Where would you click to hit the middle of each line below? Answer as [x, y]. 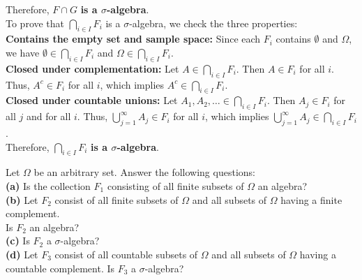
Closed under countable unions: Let [92, 100]
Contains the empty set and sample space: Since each [133, 39]
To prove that [35, 23]
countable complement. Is [60, 268]
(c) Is [18, 241]
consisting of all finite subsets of [175, 185]
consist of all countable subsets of [126, 254]
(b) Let [22, 199]
